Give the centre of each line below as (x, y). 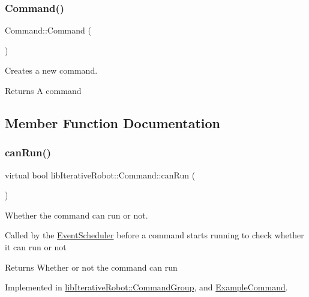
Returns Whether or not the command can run (91, 267)
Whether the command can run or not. (76, 215)
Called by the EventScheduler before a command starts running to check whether (154, 235)
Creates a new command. (51, 70)
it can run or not (36, 246)
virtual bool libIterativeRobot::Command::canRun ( (100, 175)
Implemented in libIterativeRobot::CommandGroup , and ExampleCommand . (146, 287)
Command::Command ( (48, 30)
